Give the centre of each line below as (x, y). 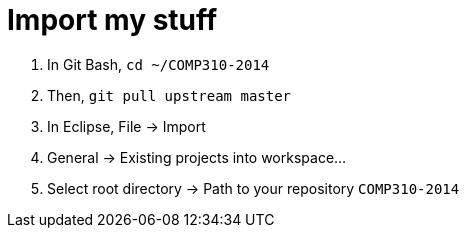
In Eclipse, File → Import (126, 126)
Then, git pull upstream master (169, 95)
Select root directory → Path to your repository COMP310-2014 (253, 188)
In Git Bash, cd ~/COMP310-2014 (158, 64)
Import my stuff (112, 20)
